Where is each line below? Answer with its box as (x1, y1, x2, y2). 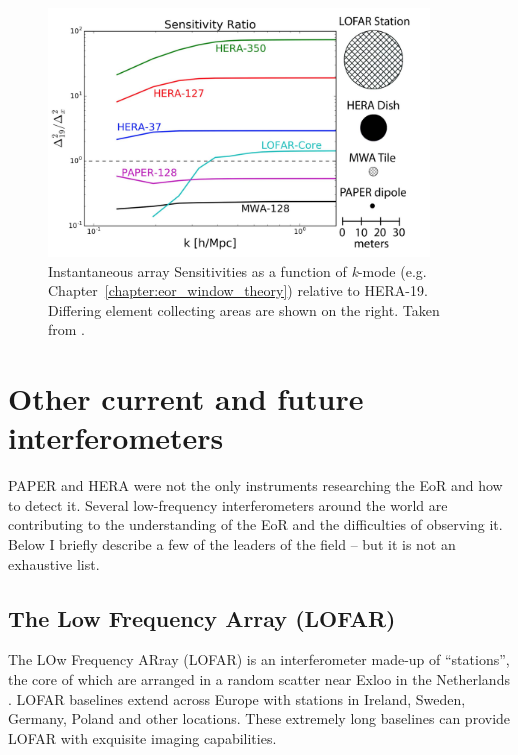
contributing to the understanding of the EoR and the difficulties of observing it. (8, 514, 503, 535)
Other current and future (8, 378, 364, 419)
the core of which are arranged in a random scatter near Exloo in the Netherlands (8, 668, 510, 689)
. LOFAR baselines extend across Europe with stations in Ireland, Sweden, (8, 688, 466, 709)
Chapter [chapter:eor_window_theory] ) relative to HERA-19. (48, 280, 428, 301)
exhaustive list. (8, 553, 100, 574)
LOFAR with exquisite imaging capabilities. (8, 727, 277, 748)
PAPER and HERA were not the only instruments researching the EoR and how (8, 475, 503, 496)
